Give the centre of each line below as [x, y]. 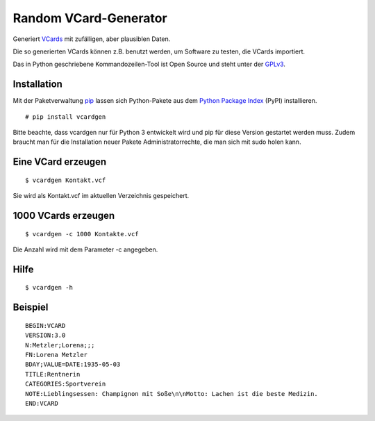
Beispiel [31, 307]
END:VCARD [42, 403]
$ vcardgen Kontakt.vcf [66, 180]
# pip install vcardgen [66, 117]
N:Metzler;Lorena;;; [60, 345]
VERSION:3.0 [45, 336]
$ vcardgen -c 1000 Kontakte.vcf [82, 234]
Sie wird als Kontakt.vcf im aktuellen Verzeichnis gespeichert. [101, 196]
